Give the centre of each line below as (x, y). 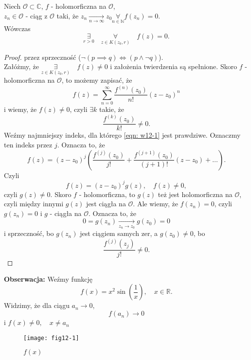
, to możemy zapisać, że (97, 80)
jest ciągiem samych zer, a (119, 233)
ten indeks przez (28, 144)
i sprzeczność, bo (29, 233)
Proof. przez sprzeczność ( (43, 57)
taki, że (68, 15)
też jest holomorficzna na (195, 194)
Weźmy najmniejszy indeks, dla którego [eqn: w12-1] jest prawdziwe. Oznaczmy (122, 135)
